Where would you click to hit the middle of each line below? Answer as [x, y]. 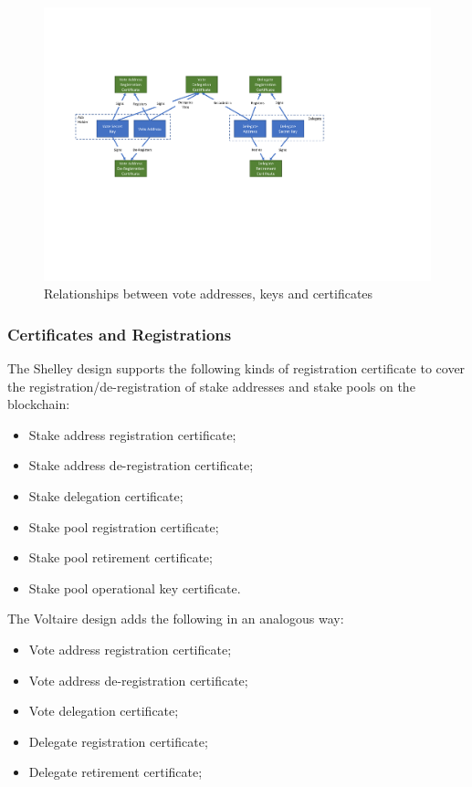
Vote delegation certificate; [104, 711]
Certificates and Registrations [120, 334]
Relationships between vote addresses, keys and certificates [209, 294]
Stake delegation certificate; [106, 496]
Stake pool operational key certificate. [135, 588]
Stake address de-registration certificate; [141, 465]
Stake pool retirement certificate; [121, 557]
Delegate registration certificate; [118, 741]
